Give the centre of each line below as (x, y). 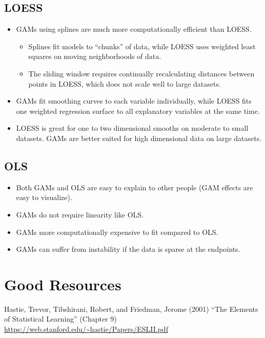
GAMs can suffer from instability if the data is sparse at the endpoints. (128, 249)
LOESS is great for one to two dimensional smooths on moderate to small (132, 128)
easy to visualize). (44, 197)
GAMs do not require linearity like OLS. (80, 214)
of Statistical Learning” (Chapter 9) (60, 319)
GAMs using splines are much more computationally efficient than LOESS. (134, 29)
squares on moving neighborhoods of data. (95, 56)
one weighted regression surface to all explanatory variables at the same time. (138, 111)
